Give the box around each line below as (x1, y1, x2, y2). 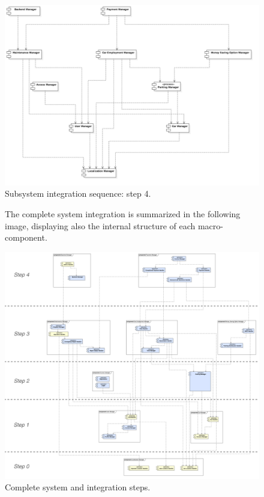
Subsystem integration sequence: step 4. (5, 187, 151, 200)
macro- (197, 219, 223, 232)
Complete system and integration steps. (5, 481, 151, 493)
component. (5, 231, 47, 244)
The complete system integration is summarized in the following (5, 207, 241, 220)
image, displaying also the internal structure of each (5, 219, 196, 232)
